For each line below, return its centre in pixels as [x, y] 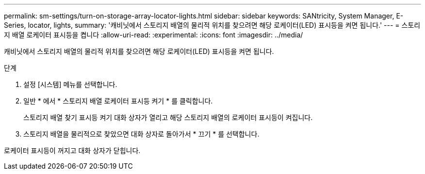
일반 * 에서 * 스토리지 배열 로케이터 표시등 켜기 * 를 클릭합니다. [118, 101]
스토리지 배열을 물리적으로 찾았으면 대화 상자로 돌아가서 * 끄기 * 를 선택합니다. [141, 134]
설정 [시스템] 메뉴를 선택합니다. [70, 84]
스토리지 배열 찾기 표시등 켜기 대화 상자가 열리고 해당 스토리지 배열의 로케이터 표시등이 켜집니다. [168, 117]
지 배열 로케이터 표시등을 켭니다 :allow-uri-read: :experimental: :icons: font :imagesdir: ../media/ [154, 35]
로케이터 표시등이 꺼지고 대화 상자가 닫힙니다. [72, 150]
